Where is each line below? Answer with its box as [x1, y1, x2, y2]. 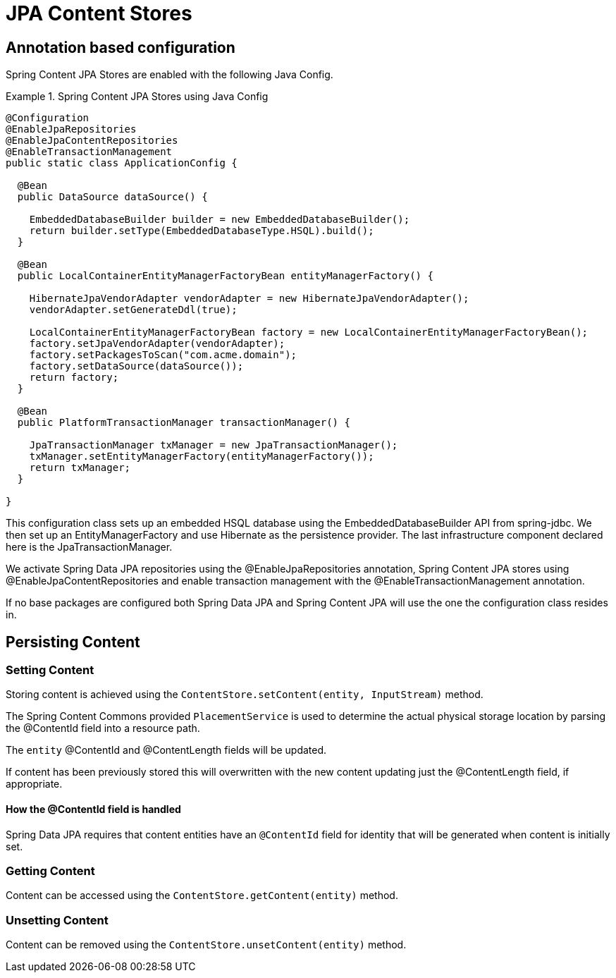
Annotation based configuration [6, 38, 235, 56]
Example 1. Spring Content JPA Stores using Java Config [6, 90, 269, 103]
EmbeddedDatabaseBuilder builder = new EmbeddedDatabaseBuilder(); [29, 214, 410, 226]
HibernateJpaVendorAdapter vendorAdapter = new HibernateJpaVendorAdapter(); [29, 293, 469, 305]
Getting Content [6, 863, 95, 878]
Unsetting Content [6, 912, 109, 927]
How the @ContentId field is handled [6, 803, 181, 815]
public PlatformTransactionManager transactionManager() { [17, 417, 350, 429]
